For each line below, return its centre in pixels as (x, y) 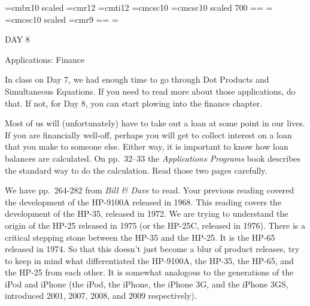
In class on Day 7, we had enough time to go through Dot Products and (137, 79)
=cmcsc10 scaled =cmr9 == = (62, 19)
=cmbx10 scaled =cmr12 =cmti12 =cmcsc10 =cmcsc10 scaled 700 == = (139, 7)
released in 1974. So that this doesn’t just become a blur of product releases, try (152, 249)
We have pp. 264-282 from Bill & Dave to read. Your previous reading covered (150, 190)
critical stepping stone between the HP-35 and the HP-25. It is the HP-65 (140, 237)
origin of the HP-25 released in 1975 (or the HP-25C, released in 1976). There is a (155, 225)
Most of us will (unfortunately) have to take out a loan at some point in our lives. (155, 123)
